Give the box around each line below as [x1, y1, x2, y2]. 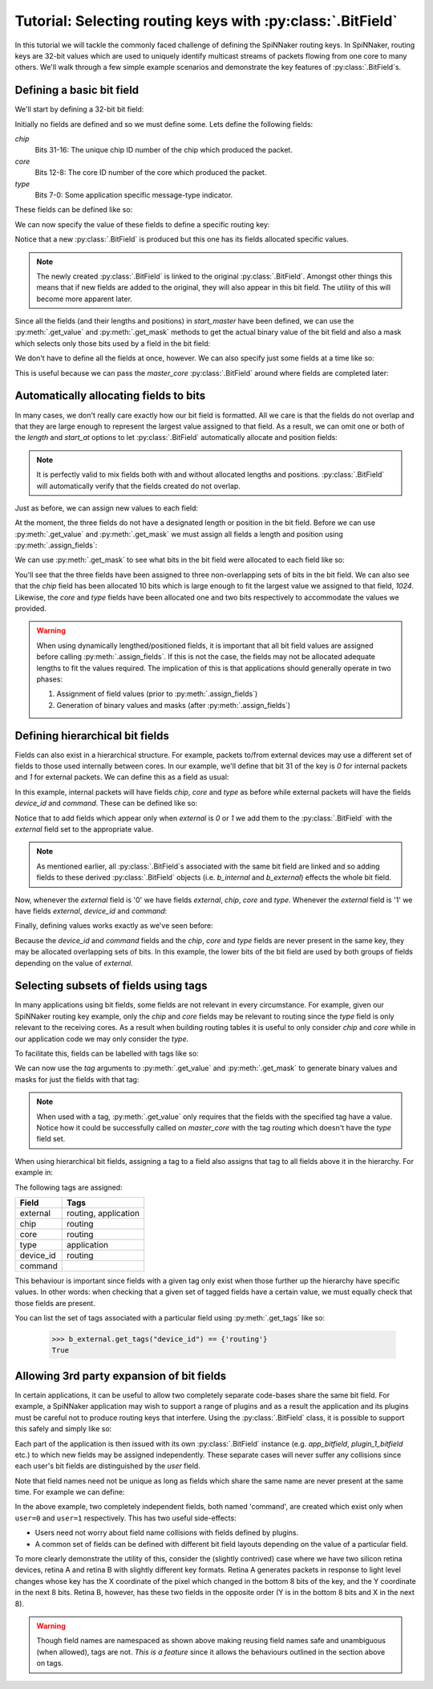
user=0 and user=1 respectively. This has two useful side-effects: [14, 1513, 237, 1523]
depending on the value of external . [14, 958, 133, 967]
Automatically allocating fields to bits [14, 389, 206, 403]
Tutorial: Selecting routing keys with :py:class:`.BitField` [14, 12, 399, 30]
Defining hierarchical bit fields [14, 729, 170, 743]
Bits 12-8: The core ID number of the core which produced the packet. [34, 168, 267, 177]
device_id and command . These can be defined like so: [14, 799, 198, 808]
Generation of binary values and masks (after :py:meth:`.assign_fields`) [56, 700, 291, 710]
